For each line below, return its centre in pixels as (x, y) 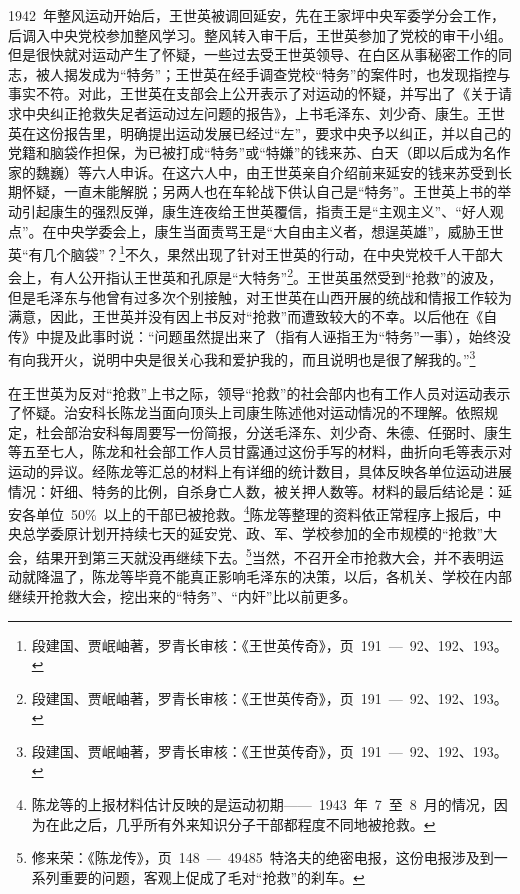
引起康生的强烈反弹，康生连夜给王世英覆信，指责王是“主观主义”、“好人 (255, 210)
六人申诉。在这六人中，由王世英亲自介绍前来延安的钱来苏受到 (294, 171)
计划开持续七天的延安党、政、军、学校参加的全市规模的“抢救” (280, 533)
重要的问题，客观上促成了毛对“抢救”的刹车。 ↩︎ (212, 876)
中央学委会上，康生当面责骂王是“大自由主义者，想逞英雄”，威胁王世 (280, 230)
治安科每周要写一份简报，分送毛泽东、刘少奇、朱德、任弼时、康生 (294, 431)
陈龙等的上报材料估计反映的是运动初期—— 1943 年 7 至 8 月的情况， (262, 804)
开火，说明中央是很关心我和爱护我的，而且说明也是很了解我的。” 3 (262, 358)
